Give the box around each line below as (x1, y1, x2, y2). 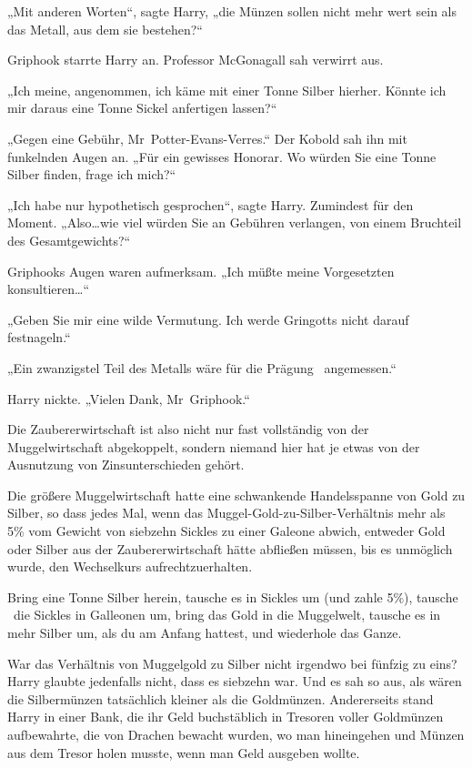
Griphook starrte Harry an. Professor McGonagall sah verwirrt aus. (7, 50, 384, 69)
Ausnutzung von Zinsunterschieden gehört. (7, 455, 245, 474)
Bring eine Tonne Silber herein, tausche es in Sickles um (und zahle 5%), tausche (7, 587, 458, 606)
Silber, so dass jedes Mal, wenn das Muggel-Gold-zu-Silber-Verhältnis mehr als (7, 503, 446, 522)
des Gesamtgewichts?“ (7, 230, 131, 249)
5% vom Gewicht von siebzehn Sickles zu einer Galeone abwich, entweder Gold (7, 521, 446, 541)
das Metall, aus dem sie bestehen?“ (7, 19, 203, 38)
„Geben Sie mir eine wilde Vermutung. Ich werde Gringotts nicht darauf (7, 309, 409, 328)
